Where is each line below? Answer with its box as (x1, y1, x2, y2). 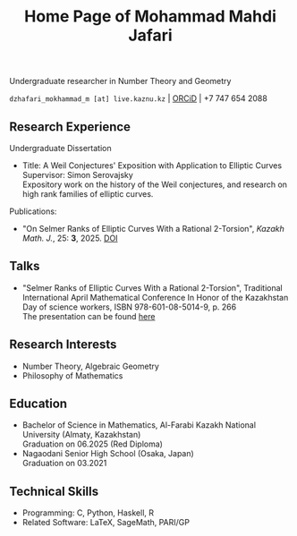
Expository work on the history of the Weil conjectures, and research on (21, 179, 288, 190)
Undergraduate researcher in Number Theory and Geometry (9, 76, 232, 87)
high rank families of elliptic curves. (21, 189, 154, 199)
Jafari (128, 25, 173, 46)
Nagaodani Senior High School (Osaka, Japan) (21, 448, 194, 459)
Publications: (9, 206, 57, 217)
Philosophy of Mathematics (21, 370, 123, 381)
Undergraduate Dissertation (9, 143, 112, 153)
